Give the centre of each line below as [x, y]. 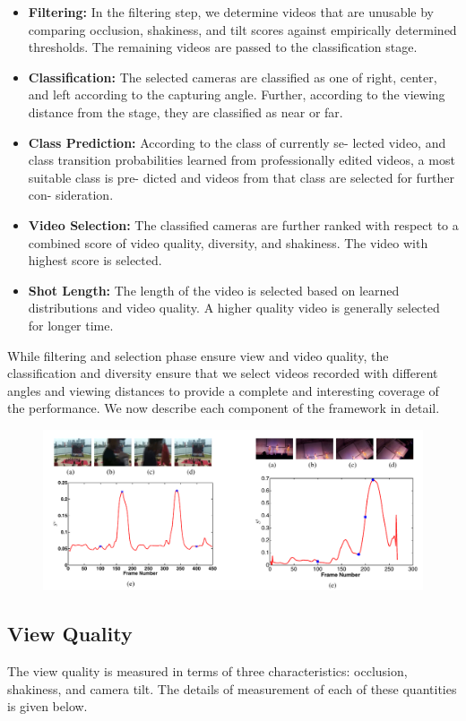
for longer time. [71, 325]
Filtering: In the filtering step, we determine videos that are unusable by [231, 12]
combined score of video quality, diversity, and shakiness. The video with [228, 242]
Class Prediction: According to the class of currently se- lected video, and [237, 142]
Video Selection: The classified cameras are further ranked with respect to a [243, 224]
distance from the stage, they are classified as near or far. [186, 112]
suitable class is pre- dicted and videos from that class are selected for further [242, 177]
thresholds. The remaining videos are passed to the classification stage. [223, 47]
